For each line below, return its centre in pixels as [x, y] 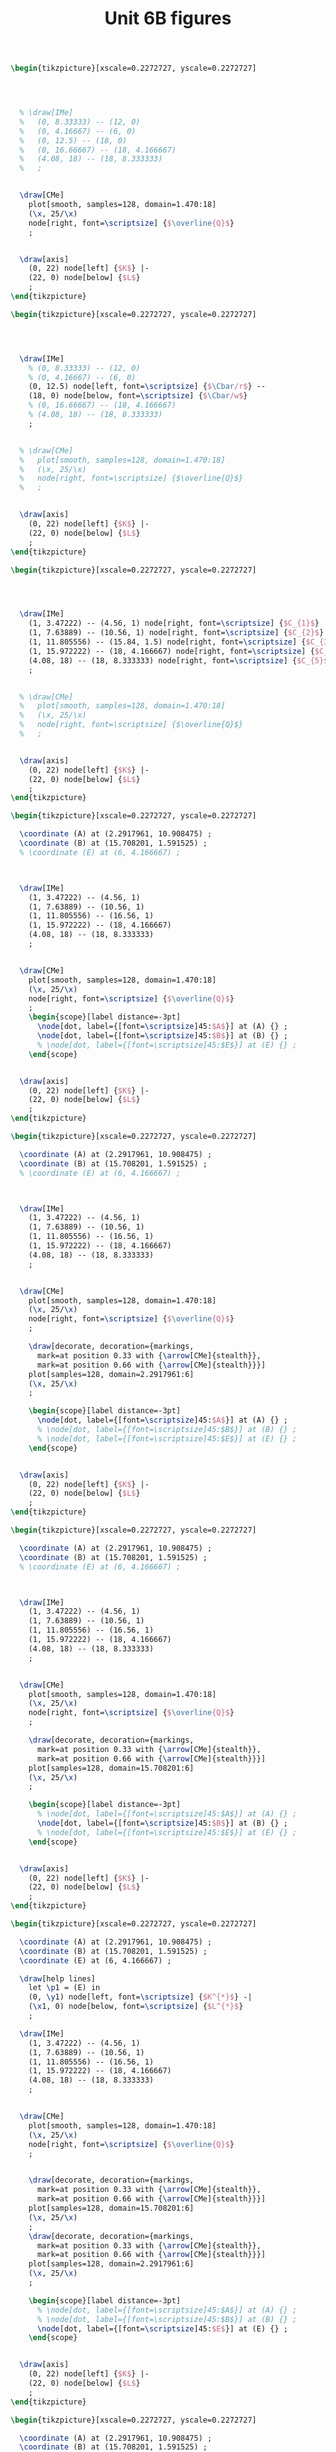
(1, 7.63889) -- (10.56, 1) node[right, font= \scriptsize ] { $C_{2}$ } [176, 633]
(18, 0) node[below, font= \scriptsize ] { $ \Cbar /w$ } [138, 396]
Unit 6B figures [168, 18]
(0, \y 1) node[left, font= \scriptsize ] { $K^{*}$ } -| [140, 1997]
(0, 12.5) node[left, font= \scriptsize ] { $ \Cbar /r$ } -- [147, 387]
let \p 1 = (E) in [64, 1988]
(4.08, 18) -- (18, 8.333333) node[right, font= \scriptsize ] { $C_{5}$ [178, 660]
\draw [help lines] [58, 1978]
